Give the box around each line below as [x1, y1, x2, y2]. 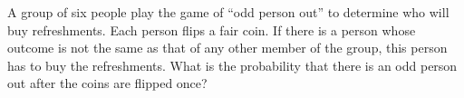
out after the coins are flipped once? [7, 73, 208, 93]
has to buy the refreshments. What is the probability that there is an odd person [7, 55, 458, 74]
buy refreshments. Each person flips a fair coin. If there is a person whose [7, 20, 416, 39]
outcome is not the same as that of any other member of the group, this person [7, 38, 448, 57]
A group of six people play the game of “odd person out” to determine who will [7, 3, 449, 21]
